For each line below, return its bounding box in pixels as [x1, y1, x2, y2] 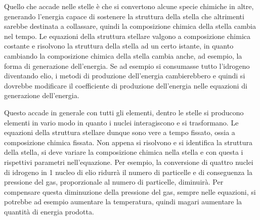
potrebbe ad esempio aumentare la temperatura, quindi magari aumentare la [4, 196, 242, 207]
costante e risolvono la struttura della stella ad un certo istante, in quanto [4, 40, 234, 51]
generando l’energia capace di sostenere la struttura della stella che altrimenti [4, 11, 244, 21]
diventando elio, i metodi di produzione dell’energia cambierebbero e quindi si [4, 70, 245, 81]
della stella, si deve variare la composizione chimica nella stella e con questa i [4, 147, 243, 157]
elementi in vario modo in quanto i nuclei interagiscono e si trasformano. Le [4, 117, 239, 127]
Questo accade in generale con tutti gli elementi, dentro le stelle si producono [4, 107, 244, 117]
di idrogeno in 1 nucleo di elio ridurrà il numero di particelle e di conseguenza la [4, 166, 253, 177]
